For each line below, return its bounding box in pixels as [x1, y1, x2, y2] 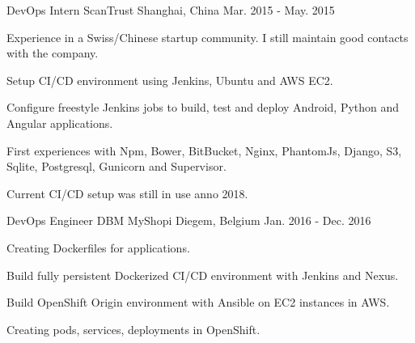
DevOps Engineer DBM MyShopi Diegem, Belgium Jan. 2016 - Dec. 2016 [6, 212, 371, 229]
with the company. [6, 44, 99, 61]
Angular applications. [6, 114, 113, 131]
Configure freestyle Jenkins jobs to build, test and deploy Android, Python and [6, 99, 400, 116]
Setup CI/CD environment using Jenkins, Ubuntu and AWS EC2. [6, 71, 333, 88]
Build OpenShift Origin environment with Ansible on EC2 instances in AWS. [6, 294, 390, 311]
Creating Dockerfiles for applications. [6, 239, 190, 256]
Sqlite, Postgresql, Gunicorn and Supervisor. [6, 158, 227, 175]
